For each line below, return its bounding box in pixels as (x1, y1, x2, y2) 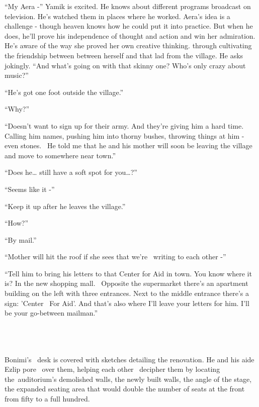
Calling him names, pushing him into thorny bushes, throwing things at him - (5, 130, 244, 141)
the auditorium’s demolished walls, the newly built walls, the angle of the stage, (5, 373, 252, 384)
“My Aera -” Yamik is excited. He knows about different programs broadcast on (5, 1, 251, 11)
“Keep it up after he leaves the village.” (5, 200, 126, 211)
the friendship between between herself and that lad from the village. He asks (5, 50, 243, 60)
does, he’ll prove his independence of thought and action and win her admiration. (5, 30, 255, 41)
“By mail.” (5, 234, 37, 245)
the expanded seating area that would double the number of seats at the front (5, 383, 245, 394)
